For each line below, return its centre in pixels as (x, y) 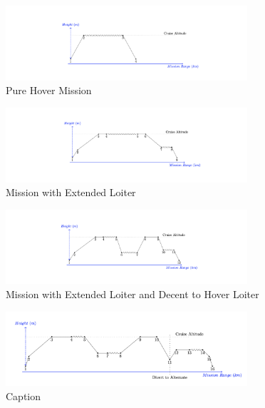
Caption (24, 396)
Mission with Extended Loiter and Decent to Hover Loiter (132, 294)
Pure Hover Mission (49, 90)
